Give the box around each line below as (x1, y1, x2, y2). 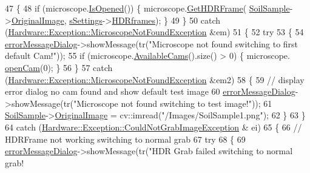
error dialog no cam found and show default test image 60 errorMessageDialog (5, 85, 295, 98)
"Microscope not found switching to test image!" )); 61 (73, 97, 272, 109)
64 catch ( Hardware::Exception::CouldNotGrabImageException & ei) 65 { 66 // (5, 120, 302, 133)
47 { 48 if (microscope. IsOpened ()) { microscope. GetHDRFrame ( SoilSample (5, 2, 290, 14)
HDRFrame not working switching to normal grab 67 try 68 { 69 (5, 132, 246, 145)
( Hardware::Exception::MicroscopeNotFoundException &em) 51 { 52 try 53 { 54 (5, 25, 304, 38)
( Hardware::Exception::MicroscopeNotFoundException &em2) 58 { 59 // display (5, 73, 305, 86)
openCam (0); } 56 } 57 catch (5, 61, 113, 73)
